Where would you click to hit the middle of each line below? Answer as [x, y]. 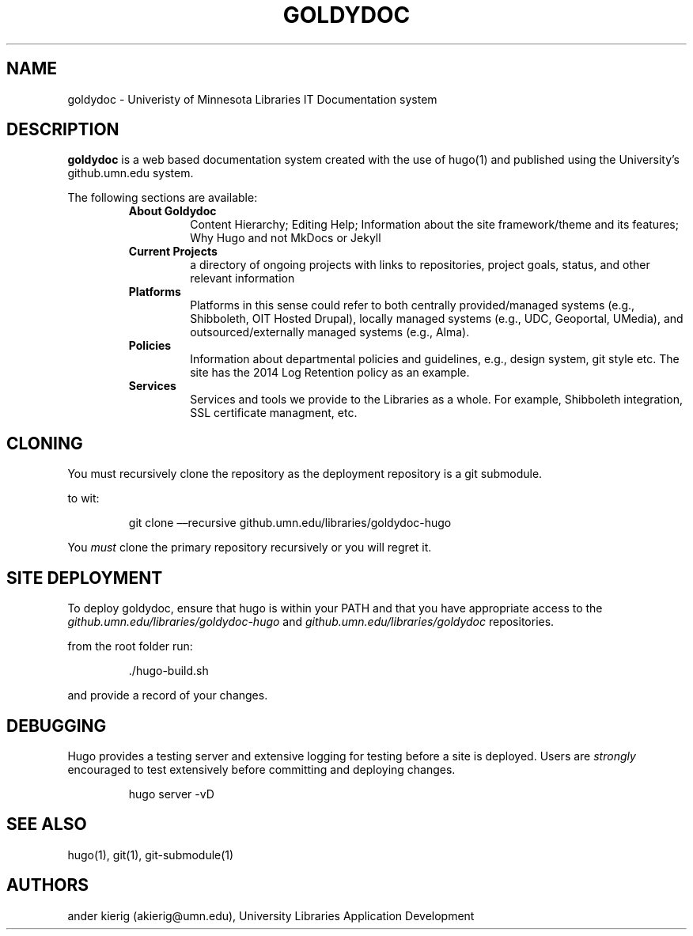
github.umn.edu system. [131, 173]
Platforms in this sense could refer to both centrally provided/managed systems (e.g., [413, 305]
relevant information [242, 279]
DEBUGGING [57, 726]
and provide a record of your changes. [168, 695]
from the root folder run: [130, 646]
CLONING [45, 443]
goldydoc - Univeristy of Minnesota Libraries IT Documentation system [252, 99]
